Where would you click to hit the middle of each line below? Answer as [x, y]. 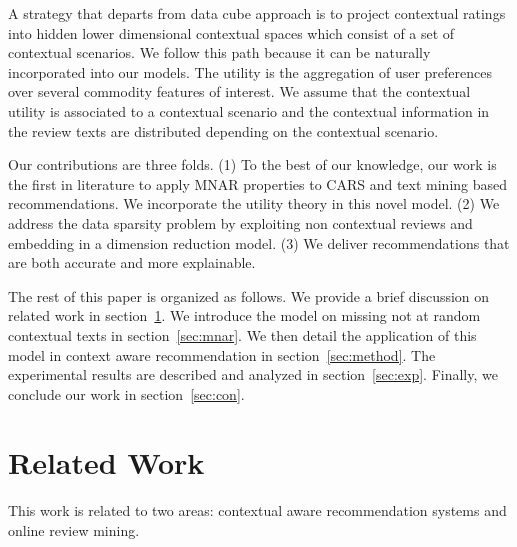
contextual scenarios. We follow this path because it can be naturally [219, 52]
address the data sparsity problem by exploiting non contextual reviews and [240, 222]
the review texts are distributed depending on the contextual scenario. [223, 130]
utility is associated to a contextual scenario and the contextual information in [249, 110]
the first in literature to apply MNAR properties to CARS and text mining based [258, 183]
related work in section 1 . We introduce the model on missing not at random [244, 315]
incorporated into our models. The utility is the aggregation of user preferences [250, 71]
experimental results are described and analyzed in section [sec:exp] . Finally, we [253, 374]
